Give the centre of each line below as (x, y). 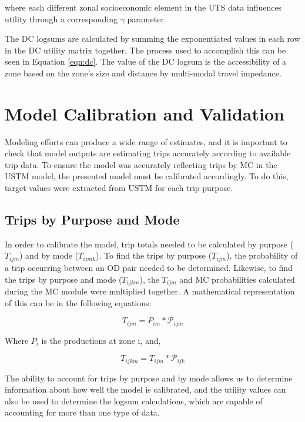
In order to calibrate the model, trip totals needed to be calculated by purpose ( (149, 244)
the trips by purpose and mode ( (63, 279)
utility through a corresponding (61, 19)
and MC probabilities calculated (237, 279)
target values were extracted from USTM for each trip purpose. (119, 188)
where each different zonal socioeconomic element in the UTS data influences (143, 7)
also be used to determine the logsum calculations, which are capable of (134, 401)
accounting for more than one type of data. (82, 412)
